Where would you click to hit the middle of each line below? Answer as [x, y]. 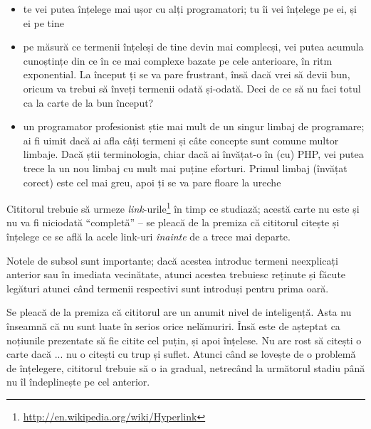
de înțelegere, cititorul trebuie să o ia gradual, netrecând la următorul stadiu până [186, 367]
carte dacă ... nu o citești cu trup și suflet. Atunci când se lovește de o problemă [181, 354]
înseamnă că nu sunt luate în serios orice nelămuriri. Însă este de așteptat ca [173, 325]
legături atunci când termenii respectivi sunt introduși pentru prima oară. [168, 288]
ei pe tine [43, 22]
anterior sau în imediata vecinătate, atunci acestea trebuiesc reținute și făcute [176, 274]
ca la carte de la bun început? [88, 102]
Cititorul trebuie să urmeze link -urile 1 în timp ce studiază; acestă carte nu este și [183, 207]
